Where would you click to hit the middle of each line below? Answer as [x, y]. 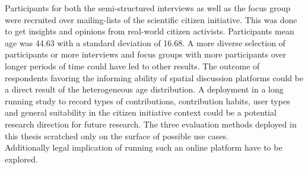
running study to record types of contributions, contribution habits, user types [147, 101]
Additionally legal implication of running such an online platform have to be [144, 147]
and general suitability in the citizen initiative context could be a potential [141, 112]
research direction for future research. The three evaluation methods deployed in [151, 124]
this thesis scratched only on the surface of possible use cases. [117, 135]
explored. [21, 159]
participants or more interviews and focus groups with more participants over [145, 54]
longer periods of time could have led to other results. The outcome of [132, 66]
